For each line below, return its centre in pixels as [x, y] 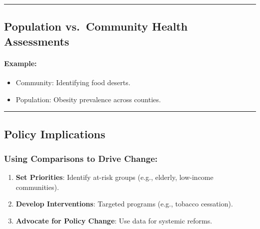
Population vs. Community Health [96, 26]
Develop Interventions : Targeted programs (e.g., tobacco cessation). [124, 204]
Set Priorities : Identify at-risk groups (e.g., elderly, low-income [114, 177]
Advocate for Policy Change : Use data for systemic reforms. [114, 220]
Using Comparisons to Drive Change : [81, 158]
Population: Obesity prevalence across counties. [88, 99]
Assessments [37, 41]
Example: [20, 63]
